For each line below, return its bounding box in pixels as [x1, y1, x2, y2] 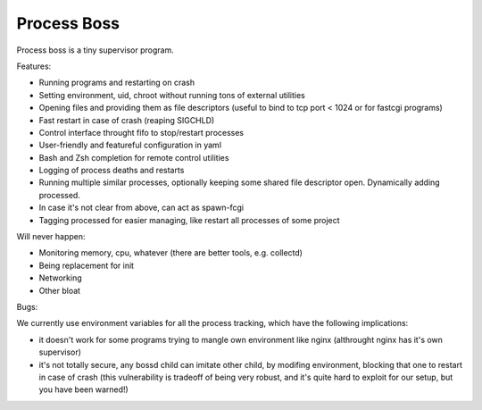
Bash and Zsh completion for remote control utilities [38, 152, 229, 163]
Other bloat [38, 285, 80, 296]
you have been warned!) [38, 384, 129, 395]
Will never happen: [16, 231, 86, 242]
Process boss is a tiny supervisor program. [16, 45, 174, 55]
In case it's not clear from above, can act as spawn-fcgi [38, 202, 245, 213]
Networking [38, 272, 82, 283]
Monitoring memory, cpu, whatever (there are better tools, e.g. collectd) [38, 247, 303, 258]
